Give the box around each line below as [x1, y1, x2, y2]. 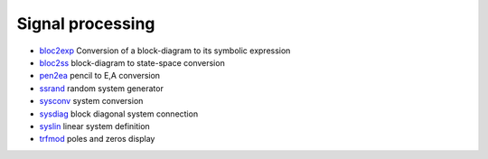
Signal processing [16, 14, 155, 33]
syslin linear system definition [39, 120, 151, 131]
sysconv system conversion [39, 96, 144, 107]
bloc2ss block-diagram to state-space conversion [39, 57, 225, 68]
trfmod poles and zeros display [39, 134, 155, 145]
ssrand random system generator [39, 82, 164, 94]
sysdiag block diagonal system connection [39, 108, 199, 119]
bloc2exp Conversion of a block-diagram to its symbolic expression [39, 45, 291, 56]
